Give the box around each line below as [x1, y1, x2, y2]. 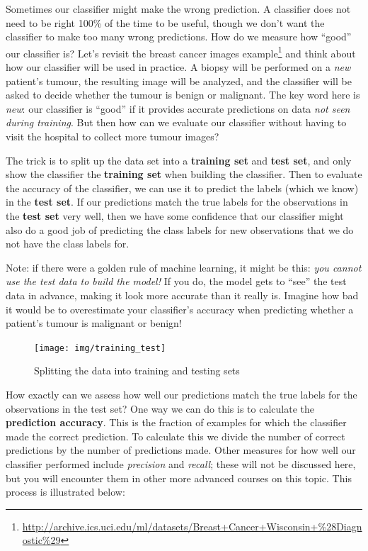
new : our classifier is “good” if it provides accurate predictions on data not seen [6, 101, 350, 116]
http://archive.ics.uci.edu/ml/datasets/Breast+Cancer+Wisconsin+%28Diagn [22, 518, 362, 533]
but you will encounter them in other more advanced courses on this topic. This [6, 470, 352, 485]
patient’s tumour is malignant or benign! [6, 316, 182, 330]
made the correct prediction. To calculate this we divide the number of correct [6, 428, 345, 443]
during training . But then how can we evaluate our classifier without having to [6, 115, 347, 130]
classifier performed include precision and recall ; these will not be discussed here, [6, 456, 356, 471]
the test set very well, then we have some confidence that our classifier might [6, 208, 344, 223]
